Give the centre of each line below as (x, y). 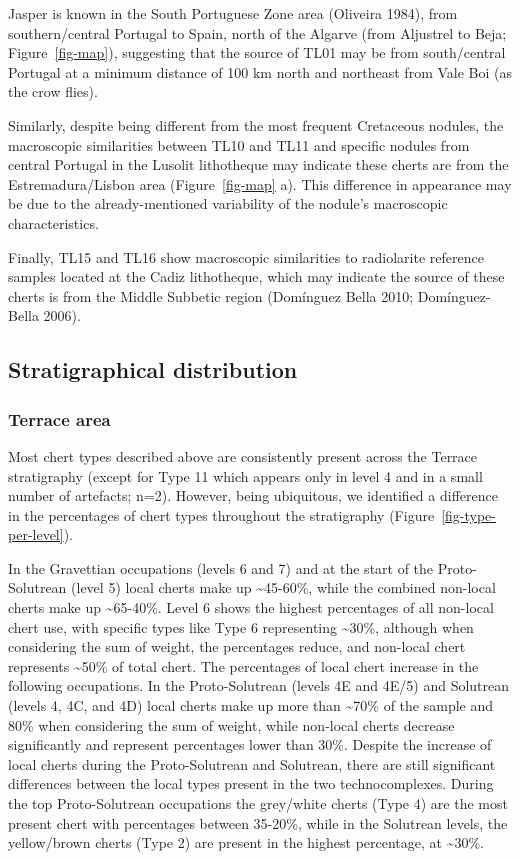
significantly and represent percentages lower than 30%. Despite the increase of (250, 744)
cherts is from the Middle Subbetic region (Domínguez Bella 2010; (211, 295)
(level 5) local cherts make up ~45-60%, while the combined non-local (283, 587)
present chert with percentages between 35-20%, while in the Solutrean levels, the (258, 822)
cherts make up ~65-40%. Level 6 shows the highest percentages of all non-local (251, 607)
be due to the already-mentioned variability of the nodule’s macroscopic (228, 203)
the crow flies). (53, 91)
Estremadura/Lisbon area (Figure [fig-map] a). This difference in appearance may (260, 183)
